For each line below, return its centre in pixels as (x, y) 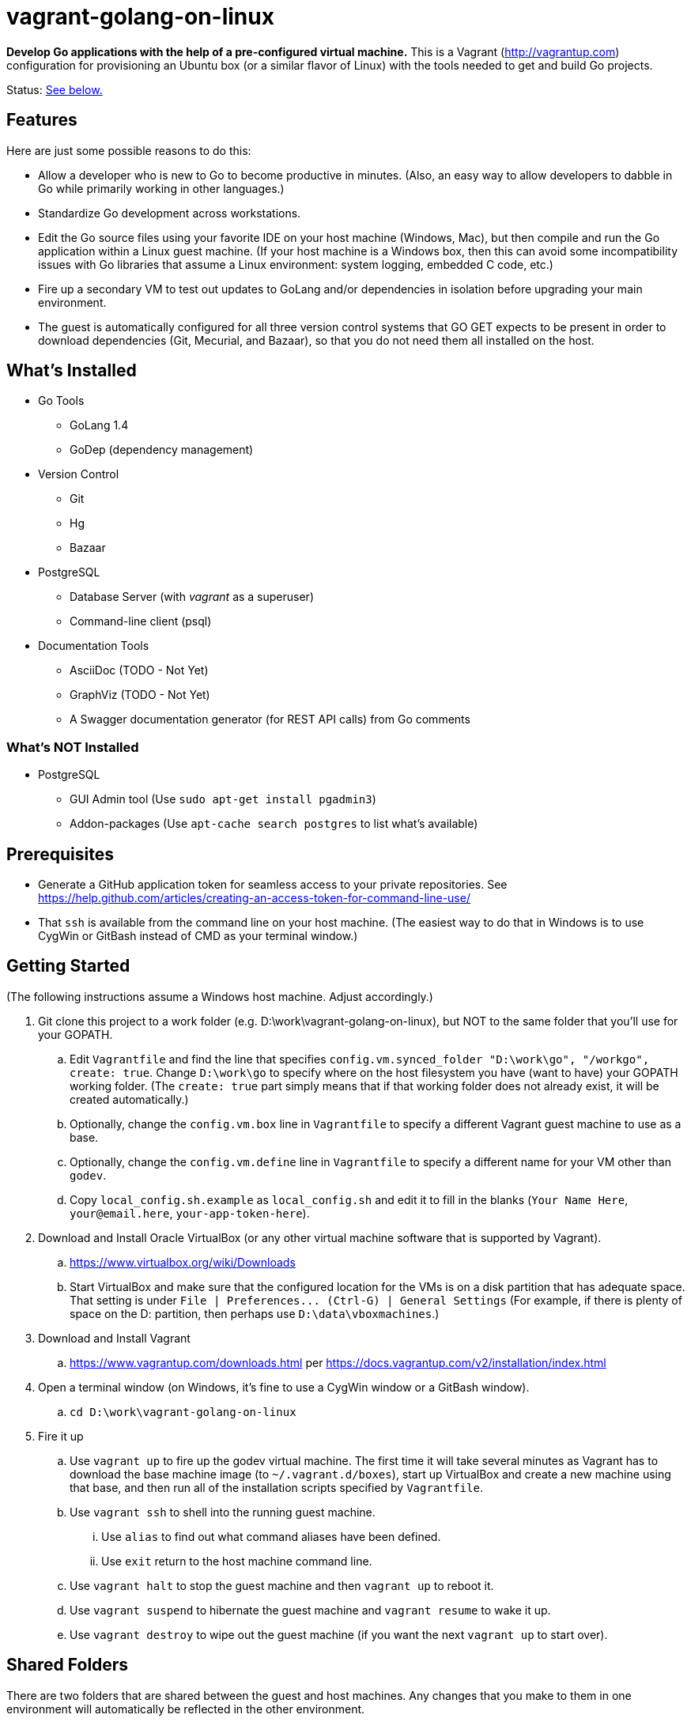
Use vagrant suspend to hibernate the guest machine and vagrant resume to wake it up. (310, 1610)
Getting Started (68, 966)
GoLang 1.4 (99, 425)
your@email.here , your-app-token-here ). (190, 1213)
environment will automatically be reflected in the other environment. (186, 1709)
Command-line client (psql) (141, 621)
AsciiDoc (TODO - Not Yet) (139, 670)
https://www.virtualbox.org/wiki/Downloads (183, 1262)
